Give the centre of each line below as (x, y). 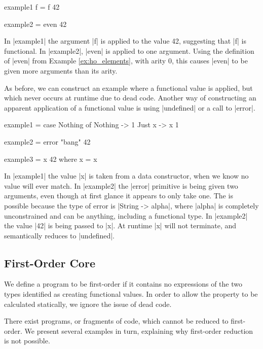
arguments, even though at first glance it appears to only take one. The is (119, 196)
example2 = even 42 (35, 24)
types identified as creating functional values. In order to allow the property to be (131, 294)
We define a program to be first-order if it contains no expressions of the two (123, 284)
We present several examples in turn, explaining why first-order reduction (139, 330)
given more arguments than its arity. (61, 70)
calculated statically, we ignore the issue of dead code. (88, 304)
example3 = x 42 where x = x (51, 159)
